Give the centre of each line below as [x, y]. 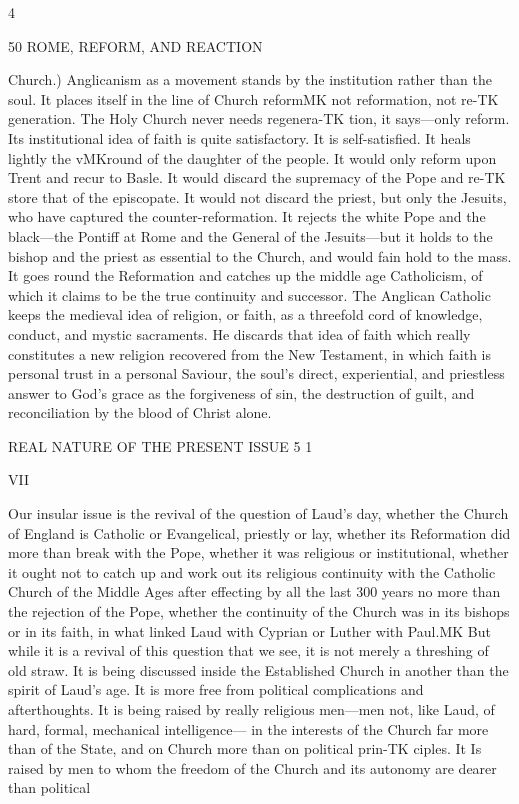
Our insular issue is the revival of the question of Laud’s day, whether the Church [258, 513]
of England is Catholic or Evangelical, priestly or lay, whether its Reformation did [259, 532]
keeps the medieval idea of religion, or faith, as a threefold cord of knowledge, [245, 314]
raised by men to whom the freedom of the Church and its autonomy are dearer [252, 767]
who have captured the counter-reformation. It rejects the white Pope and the [247, 216]
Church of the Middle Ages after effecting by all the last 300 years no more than [254, 591]
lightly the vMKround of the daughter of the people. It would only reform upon [252, 157]
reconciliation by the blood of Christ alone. [140, 412]
